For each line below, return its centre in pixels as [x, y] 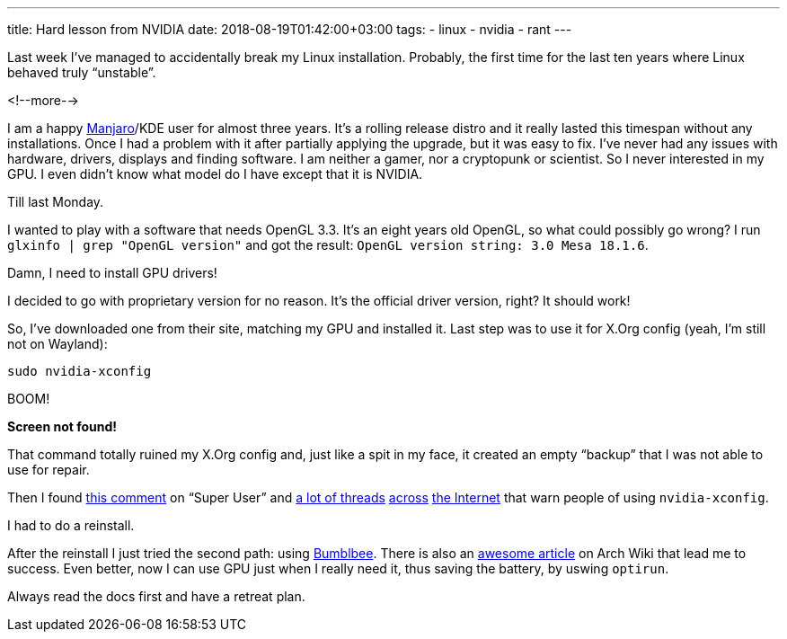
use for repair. [49, 470]
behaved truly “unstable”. [82, 72]
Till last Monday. [56, 202]
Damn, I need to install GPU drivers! [112, 273]
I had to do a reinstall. [71, 525]
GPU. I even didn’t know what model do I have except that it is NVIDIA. [215, 174]
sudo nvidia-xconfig [80, 371]
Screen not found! [62, 426]
